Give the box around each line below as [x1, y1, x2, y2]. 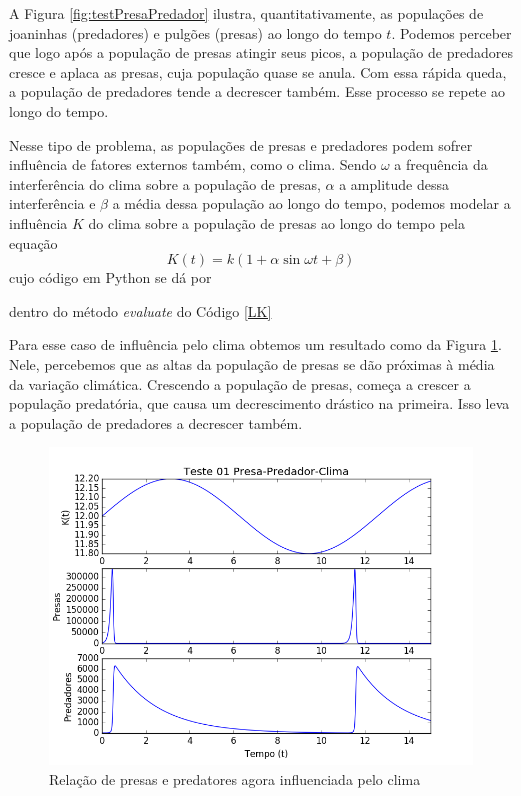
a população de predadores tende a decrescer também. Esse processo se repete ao [9, 81, 505, 102]
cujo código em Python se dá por [9, 267, 212, 288]
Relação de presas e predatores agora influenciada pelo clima [49, 768, 421, 789]
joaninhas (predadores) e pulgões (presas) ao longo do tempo [9, 22, 382, 43]
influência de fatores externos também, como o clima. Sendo [9, 154, 377, 175]
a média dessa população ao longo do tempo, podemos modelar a [112, 193, 511, 214]
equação [9, 232, 58, 253]
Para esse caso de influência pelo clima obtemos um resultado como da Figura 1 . [9, 334, 502, 355]
